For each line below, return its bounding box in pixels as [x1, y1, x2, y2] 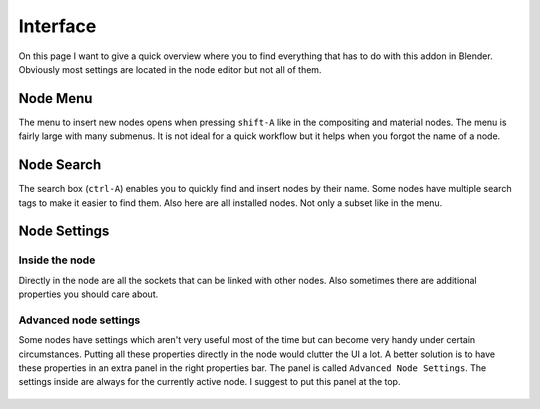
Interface [18, 15, 97, 37]
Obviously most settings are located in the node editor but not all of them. [18, 63, 322, 75]
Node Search [18, 156, 102, 174]
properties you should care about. [18, 288, 159, 300]
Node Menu [18, 90, 93, 107]
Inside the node [18, 253, 96, 267]
